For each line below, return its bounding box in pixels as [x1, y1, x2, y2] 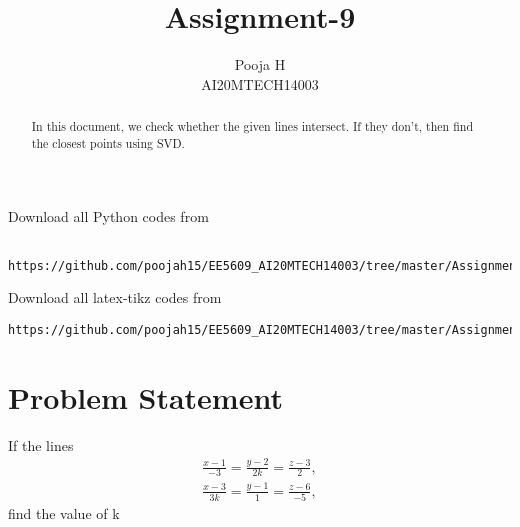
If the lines [8, 434, 74, 455]
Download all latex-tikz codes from [8, 287, 222, 308]
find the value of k [8, 503, 120, 524]
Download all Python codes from [8, 206, 209, 227]
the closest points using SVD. [31, 134, 185, 151]
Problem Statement [8, 376, 283, 417]
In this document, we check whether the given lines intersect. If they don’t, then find [31, 118, 473, 135]
